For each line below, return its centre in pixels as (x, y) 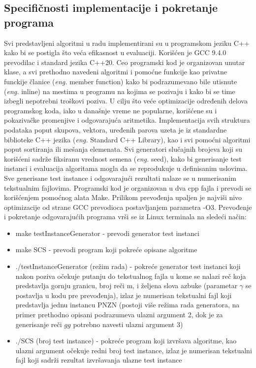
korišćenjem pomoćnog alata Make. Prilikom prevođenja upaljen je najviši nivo (123, 197)
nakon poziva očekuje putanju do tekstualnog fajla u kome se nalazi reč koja (131, 276)
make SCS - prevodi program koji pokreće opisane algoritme (106, 250)
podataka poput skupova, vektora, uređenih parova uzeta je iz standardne (115, 129)
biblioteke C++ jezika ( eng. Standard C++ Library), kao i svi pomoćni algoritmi (127, 139)
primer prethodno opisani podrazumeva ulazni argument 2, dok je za (119, 315)
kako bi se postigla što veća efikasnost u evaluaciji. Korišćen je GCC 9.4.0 (115, 52)
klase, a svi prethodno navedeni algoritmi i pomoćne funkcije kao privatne (115, 72)
